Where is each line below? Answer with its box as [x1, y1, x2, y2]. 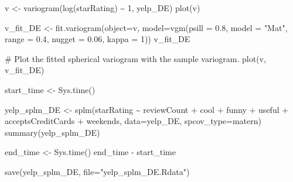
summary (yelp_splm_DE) [5, 126, 100, 138]
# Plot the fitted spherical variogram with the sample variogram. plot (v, [5, 52, 266, 64]
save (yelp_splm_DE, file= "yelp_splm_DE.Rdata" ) [5, 165, 190, 177]
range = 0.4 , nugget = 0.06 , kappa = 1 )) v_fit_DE [5, 33, 190, 45]
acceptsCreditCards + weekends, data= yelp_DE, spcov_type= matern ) [5, 115, 261, 127]
